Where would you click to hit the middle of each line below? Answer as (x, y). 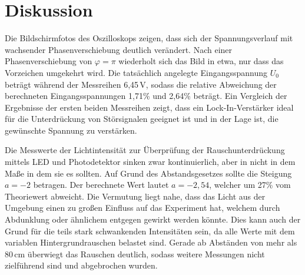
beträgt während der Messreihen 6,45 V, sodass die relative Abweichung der (141, 84)
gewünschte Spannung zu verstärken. (71, 130)
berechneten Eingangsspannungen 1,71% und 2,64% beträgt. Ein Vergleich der (146, 96)
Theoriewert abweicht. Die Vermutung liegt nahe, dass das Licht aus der (135, 196)
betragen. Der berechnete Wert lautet (101, 185)
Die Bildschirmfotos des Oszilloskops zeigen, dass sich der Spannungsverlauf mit (149, 38)
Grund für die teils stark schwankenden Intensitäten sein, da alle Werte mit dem (150, 231)
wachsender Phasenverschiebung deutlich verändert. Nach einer (119, 49)
